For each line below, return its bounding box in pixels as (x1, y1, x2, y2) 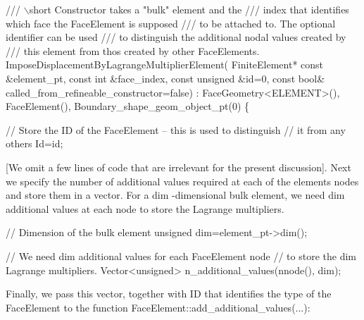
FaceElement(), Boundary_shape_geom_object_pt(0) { (6, 99, 250, 113)
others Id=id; (6, 136, 63, 151)
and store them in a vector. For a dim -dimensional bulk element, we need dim (6, 187, 345, 202)
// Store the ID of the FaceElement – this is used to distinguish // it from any (6, 122, 346, 137)
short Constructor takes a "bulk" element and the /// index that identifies (29, 2, 349, 16)
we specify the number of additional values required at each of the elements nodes (6, 173, 359, 188)
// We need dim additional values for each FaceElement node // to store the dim (6, 248, 356, 263)
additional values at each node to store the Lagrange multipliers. (6, 201, 284, 216)
